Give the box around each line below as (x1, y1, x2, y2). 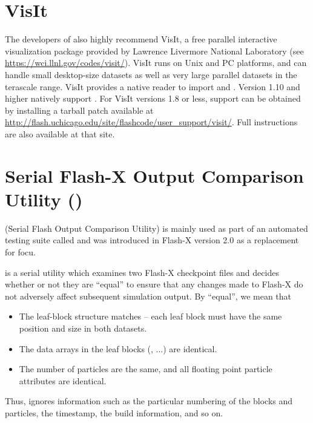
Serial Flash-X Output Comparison (5, 163, 304, 188)
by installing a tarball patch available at (5, 103, 154, 116)
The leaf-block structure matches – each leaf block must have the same (19, 310, 282, 323)
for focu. (5, 245, 36, 258)
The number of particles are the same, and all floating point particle (19, 362, 272, 375)
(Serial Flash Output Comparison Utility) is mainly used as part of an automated (5, 221, 308, 234)
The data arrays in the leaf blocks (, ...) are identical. (19, 342, 217, 355)
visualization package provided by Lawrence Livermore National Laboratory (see (5, 44, 304, 57)
